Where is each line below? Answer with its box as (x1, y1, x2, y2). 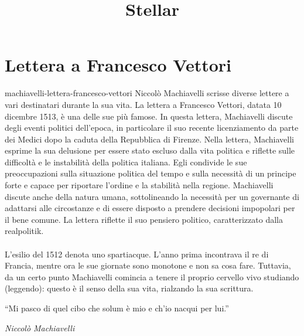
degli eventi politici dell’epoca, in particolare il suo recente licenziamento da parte (5, 121, 299, 134)
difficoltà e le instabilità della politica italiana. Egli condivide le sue (5, 155, 247, 168)
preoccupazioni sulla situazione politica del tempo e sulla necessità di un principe (5, 167, 296, 179)
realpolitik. (5, 225, 44, 237)
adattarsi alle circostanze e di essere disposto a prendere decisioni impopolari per (5, 202, 295, 214)
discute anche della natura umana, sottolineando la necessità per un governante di (5, 190, 299, 202)
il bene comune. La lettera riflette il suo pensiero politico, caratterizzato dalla (5, 213, 283, 225)
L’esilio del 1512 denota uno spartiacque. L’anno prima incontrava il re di (5, 247, 269, 260)
